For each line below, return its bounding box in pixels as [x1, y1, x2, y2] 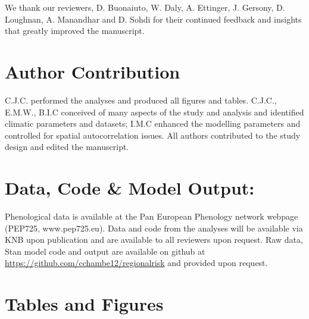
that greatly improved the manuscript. [5, 24, 145, 37]
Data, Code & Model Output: [5, 176, 255, 200]
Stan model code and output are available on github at [5, 245, 205, 257]
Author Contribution [5, 59, 180, 83]
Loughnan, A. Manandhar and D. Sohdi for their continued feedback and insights [5, 12, 302, 25]
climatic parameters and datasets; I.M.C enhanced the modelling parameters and [5, 117, 301, 130]
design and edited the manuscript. [5, 140, 129, 153]
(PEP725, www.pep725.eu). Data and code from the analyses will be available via [5, 221, 303, 234]
